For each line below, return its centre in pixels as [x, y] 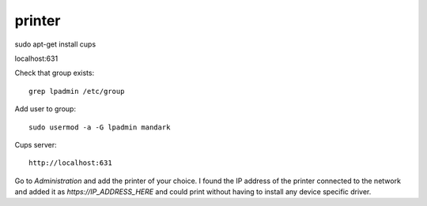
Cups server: [36, 144]
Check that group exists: [55, 73]
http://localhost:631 [70, 163]
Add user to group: [45, 109]
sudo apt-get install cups [55, 44]
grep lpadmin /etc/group [77, 91]
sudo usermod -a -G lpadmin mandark [100, 127]
